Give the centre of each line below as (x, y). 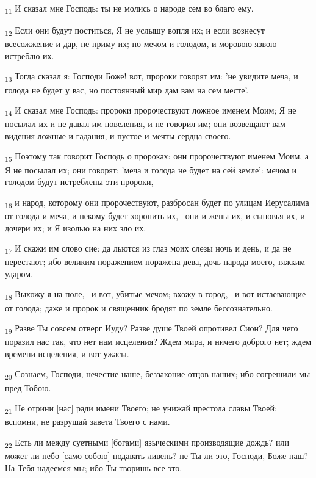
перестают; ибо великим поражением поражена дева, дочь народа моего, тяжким (155, 262)
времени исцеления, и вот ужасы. (67, 353)
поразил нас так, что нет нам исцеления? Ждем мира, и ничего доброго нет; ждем (158, 342)
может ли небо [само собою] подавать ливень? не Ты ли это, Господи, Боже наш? (156, 455)
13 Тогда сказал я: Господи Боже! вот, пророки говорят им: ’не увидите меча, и (152, 77)
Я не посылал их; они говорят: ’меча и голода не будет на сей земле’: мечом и (151, 169)
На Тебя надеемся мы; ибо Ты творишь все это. (94, 467)
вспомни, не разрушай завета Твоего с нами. (88, 422)
